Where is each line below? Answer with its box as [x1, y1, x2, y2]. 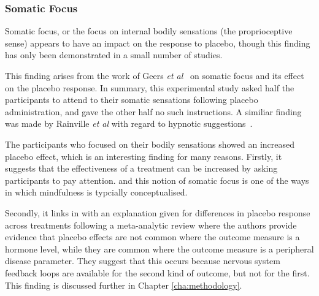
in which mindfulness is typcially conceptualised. [5, 186, 188, 199]
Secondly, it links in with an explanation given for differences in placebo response [5, 206, 310, 219]
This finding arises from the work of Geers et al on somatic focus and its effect [5, 69, 304, 82]
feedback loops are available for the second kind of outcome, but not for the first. [5, 266, 310, 279]
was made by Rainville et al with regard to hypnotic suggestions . [5, 117, 253, 130]
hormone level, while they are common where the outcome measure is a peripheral [5, 242, 314, 255]
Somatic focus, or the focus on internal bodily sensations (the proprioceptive [5, 25, 293, 37]
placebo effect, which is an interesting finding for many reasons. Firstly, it [5, 150, 282, 162]
